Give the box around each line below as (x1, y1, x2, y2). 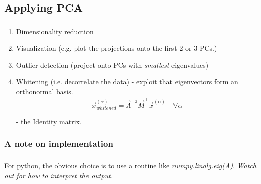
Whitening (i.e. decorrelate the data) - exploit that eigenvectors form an (16, 76, 238, 87)
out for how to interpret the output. (4, 170, 113, 180)
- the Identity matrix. (16, 116, 82, 126)
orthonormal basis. (16, 86, 73, 97)
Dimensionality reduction (16, 26, 94, 36)
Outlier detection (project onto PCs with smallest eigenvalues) (16, 59, 209, 70)
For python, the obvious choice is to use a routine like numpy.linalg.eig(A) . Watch (4, 160, 257, 171)
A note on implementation (4, 137, 113, 150)
